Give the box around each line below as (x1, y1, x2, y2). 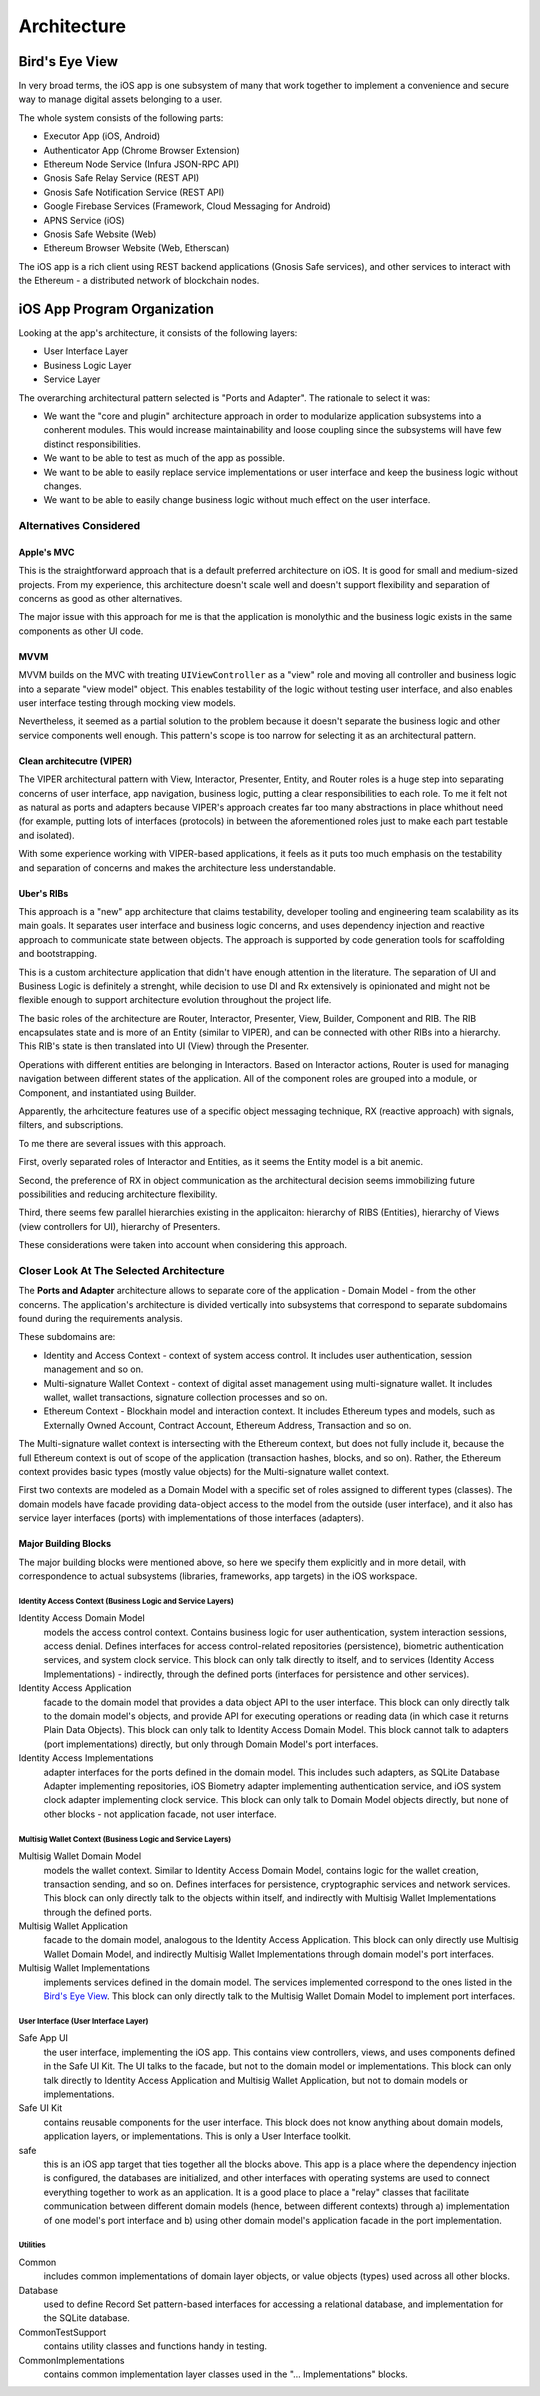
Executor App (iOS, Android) (43, 130, 161, 142)
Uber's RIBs (18, 887, 69, 899)
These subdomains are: (18, 1331, 116, 1343)
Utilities (18, 2240, 47, 2250)
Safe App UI (18, 2032, 69, 2044)
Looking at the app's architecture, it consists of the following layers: (18, 327, 298, 339)
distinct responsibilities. (43, 438, 142, 450)
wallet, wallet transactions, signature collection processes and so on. (43, 1391, 328, 1404)
